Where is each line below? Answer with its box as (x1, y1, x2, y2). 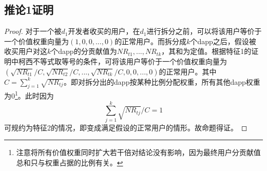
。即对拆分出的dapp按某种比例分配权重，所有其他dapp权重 (64, 76, 260, 87)
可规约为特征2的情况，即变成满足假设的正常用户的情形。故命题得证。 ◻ (4, 122, 247, 132)
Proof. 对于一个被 (4, 26, 62, 36)
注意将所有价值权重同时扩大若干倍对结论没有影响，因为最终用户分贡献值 (16, 147, 261, 158)
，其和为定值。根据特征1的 (161, 46, 252, 56)
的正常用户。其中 (159, 66, 217, 77)
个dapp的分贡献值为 (51, 46, 117, 56)
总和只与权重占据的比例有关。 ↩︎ (16, 157, 123, 167)
